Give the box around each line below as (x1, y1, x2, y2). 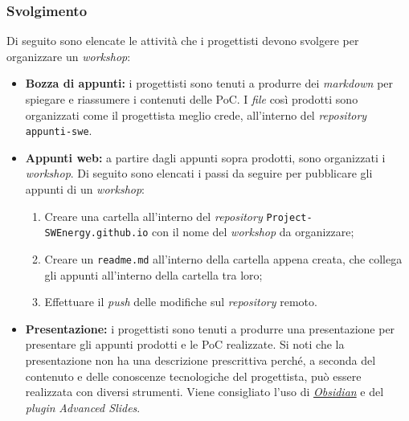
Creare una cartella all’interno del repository (44, 207, 263, 224)
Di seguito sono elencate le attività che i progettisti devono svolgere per (6, 32, 359, 49)
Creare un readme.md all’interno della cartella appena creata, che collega (44, 250, 403, 267)
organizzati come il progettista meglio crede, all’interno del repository (25, 106, 367, 123)
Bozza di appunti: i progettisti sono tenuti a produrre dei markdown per (25, 75, 394, 92)
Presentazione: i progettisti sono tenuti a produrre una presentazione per (25, 320, 395, 337)
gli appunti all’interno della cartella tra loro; (44, 266, 263, 283)
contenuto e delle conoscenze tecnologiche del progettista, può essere (25, 367, 362, 384)
